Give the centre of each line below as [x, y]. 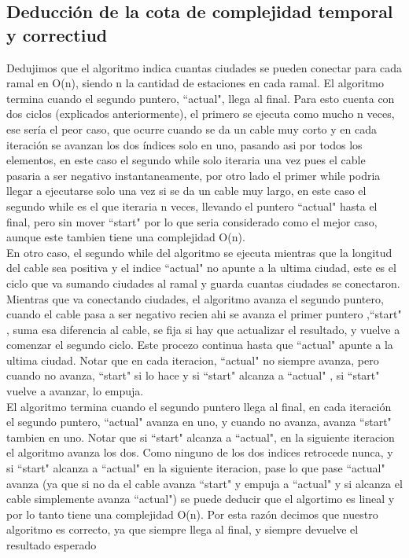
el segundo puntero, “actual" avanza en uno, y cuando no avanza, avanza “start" [199, 422]
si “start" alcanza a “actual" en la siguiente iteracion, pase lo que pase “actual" [196, 468]
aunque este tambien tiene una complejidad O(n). [126, 237]
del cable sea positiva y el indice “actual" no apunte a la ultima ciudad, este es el [201, 268]
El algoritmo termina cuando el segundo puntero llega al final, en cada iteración [199, 406]
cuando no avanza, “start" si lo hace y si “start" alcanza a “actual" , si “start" [193, 375]
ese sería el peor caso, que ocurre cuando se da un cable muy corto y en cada [192, 128]
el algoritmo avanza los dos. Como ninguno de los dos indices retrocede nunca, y [200, 452]
